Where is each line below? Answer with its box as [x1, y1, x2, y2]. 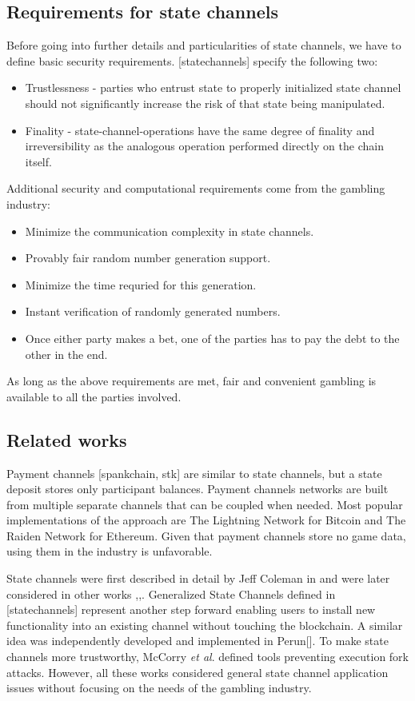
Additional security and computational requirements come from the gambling [6, 180, 385, 197]
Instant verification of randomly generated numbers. [25, 303, 281, 320]
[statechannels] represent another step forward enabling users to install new [6, 601, 376, 618]
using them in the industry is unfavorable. [6, 543, 213, 560]
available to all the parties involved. [6, 388, 182, 404]
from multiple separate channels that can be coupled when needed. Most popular [6, 496, 403, 512]
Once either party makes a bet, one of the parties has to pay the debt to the [25, 329, 400, 346]
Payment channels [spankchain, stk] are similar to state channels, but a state [6, 464, 382, 481]
